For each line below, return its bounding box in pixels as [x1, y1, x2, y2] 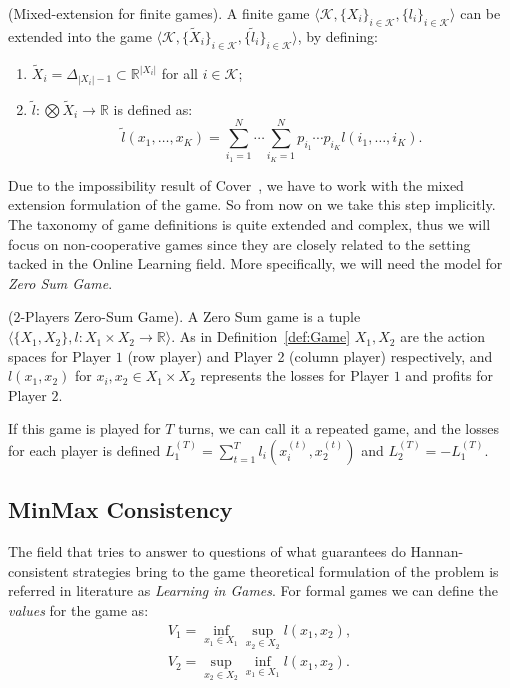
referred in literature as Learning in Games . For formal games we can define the [8, 580, 498, 601]
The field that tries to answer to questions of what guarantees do [8, 541, 406, 562]
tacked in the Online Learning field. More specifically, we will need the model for [8, 253, 503, 274]
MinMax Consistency [8, 494, 233, 525]
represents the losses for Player [200, 365, 389, 386]
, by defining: [297, 26, 378, 47]
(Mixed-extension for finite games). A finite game [8, 3, 310, 23]
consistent [8, 560, 69, 581]
